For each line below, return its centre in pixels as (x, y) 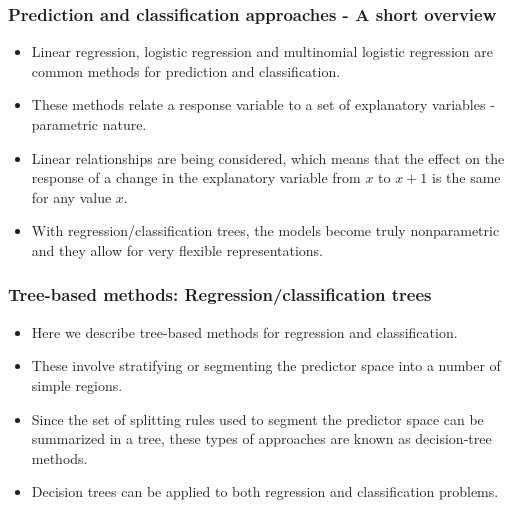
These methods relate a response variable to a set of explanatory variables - (263, 104)
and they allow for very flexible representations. (177, 249)
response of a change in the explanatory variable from (196, 177)
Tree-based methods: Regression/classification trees (220, 294)
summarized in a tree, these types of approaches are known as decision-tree (261, 438)
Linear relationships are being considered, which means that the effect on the (268, 157)
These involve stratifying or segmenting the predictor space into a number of (266, 365)
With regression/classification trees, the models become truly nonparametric (265, 230)
